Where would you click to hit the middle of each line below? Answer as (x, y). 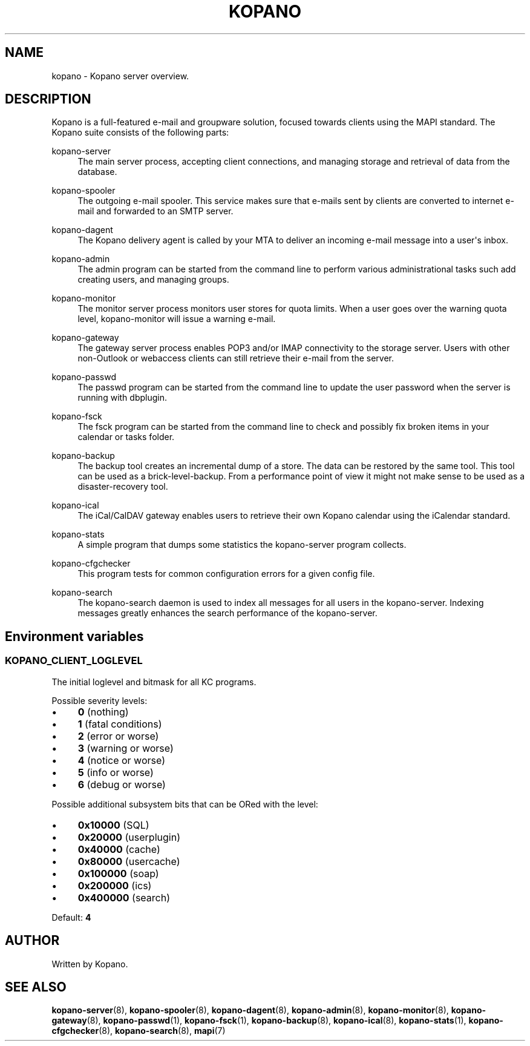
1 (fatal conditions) (120, 724)
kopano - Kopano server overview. (120, 76)
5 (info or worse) (116, 772)
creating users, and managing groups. (153, 280)
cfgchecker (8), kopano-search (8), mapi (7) (139, 1031)
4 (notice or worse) (121, 760)
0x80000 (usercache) (129, 861)
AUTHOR (32, 941)
